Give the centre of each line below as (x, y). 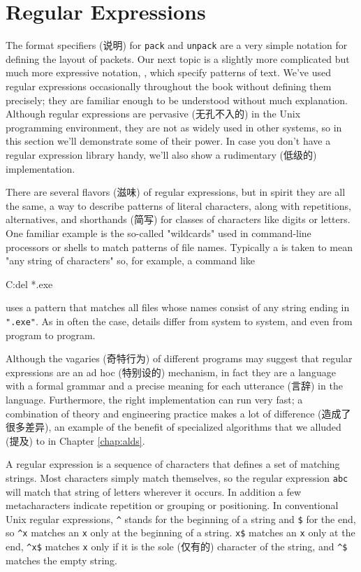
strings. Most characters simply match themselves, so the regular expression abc (177, 477)
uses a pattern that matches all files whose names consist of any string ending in (178, 307)
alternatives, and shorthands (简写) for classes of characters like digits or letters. (178, 219)
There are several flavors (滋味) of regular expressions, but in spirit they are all (176, 192)
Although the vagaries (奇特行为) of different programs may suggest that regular (179, 358)
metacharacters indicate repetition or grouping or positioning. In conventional (172, 505)
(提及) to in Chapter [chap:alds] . (75, 440)
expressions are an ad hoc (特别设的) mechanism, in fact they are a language (171, 372)
